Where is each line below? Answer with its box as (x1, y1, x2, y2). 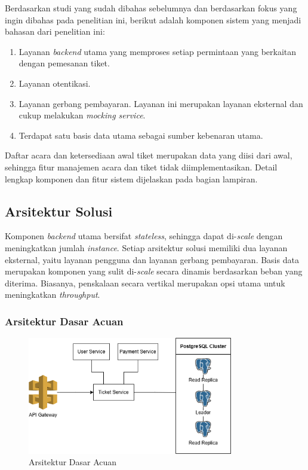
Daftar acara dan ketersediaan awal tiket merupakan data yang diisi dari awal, (5, 149, 292, 161)
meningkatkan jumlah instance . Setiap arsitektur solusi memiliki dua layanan (5, 241, 288, 254)
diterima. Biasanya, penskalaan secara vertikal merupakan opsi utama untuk (5, 276, 285, 289)
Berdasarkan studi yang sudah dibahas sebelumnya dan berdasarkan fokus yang (5, 2, 297, 14)
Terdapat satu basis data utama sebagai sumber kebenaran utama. (19, 129, 263, 141)
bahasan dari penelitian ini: (5, 25, 105, 38)
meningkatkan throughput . (5, 288, 100, 301)
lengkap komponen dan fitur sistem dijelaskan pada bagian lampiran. (5, 172, 258, 185)
